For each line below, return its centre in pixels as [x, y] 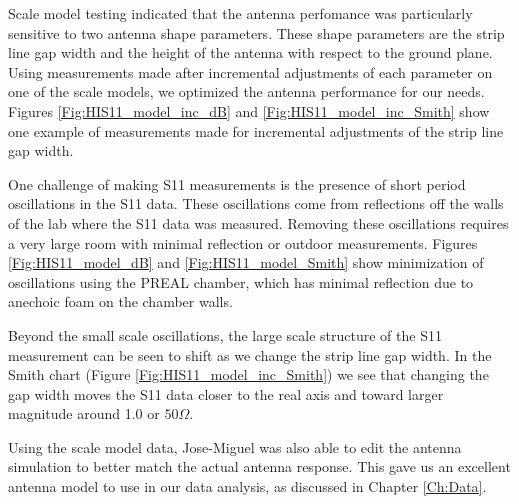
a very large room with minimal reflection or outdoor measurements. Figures [243, 242]
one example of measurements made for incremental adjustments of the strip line [256, 130]
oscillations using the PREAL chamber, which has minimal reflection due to [241, 281]
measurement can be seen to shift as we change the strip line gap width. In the [250, 354]
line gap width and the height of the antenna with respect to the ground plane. [250, 52]
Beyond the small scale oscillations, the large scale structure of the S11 [225, 334]
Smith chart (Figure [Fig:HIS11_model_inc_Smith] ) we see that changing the [248, 374]
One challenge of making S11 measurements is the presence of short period [237, 183]
